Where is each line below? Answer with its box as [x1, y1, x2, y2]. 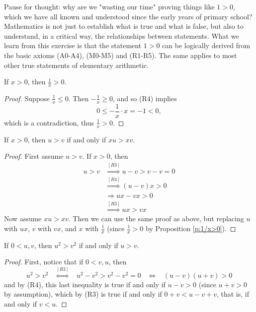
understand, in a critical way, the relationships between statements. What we [4, 30, 239, 41]
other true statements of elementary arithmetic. [4, 60, 149, 70]
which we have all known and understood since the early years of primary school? [4, 11, 253, 21]
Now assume [4, 213, 42, 224]
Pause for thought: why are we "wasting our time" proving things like [4, 1, 215, 11]
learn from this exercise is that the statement [4, 40, 142, 51]
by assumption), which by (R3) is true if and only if [4, 289, 162, 299]
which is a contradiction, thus [4, 117, 94, 127]
